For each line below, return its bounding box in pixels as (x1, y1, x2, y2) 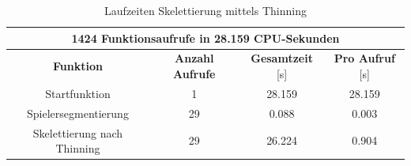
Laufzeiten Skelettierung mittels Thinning (104, 2, 307, 18)
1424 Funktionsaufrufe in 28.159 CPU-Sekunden (71, 29, 340, 46)
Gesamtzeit (251, 50, 313, 66)
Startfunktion (45, 85, 111, 101)
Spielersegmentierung (27, 104, 129, 121)
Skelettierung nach (32, 124, 123, 141)
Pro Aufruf (334, 50, 395, 66)
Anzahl (175, 50, 214, 66)
